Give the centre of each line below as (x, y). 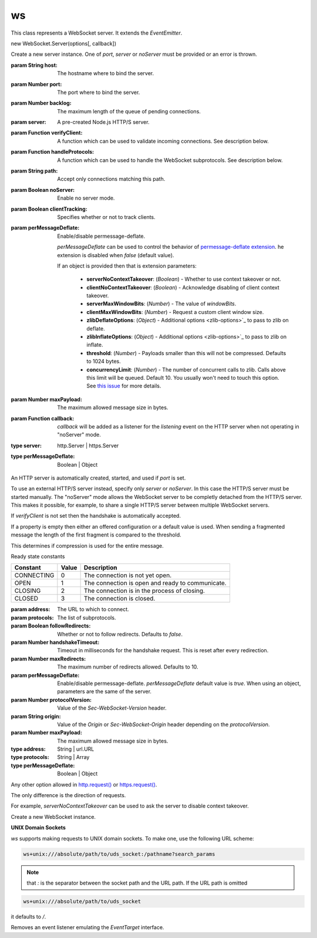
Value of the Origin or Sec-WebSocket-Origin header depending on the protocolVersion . (163, 724)
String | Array (73, 757)
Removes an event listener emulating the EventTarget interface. (87, 927)
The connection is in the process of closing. (144, 591)
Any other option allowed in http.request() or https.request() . (84, 784)
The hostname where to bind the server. (106, 73)
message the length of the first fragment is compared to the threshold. (96, 535)
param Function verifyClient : (47, 133)
